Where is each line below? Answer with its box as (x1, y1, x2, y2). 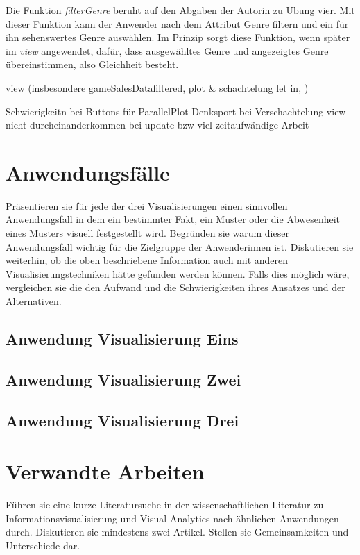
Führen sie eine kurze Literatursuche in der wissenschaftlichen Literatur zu (6, 497, 324, 512)
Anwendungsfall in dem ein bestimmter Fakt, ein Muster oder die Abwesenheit (6, 212, 341, 226)
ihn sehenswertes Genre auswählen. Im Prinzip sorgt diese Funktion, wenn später (6, 30, 350, 44)
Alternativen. (6, 294, 62, 308)
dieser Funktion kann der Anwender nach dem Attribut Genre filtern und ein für (6, 16, 349, 31)
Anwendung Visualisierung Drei (6, 409, 239, 431)
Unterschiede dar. (6, 538, 80, 552)
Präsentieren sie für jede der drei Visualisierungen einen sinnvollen (6, 198, 288, 213)
